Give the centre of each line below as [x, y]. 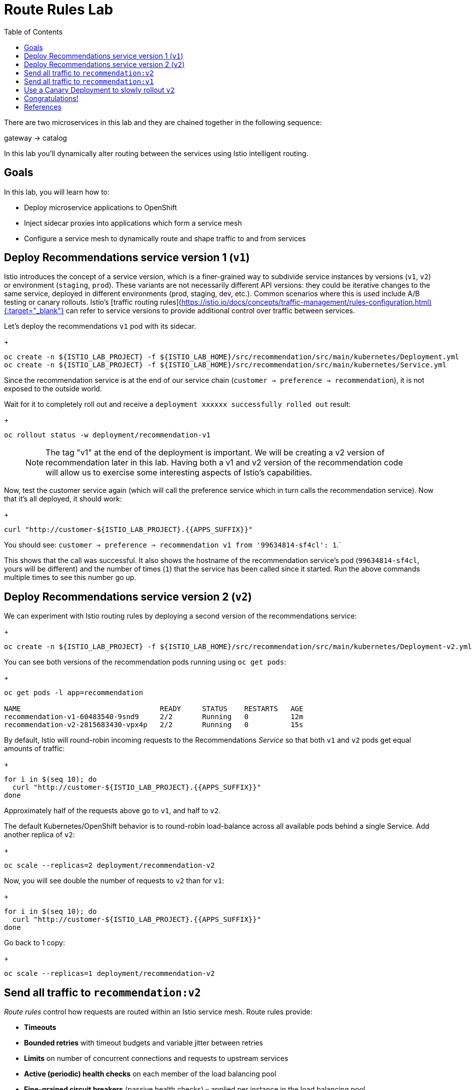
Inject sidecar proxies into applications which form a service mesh [133, 223]
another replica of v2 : [39, 835]
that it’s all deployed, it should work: [63, 499]
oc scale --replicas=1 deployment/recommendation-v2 [109, 974]
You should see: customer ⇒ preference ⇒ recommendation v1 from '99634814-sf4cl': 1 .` [172, 545]
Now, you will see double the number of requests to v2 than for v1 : [114, 881]
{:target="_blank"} [34, 311]
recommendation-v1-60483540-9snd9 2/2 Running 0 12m [154, 717]
